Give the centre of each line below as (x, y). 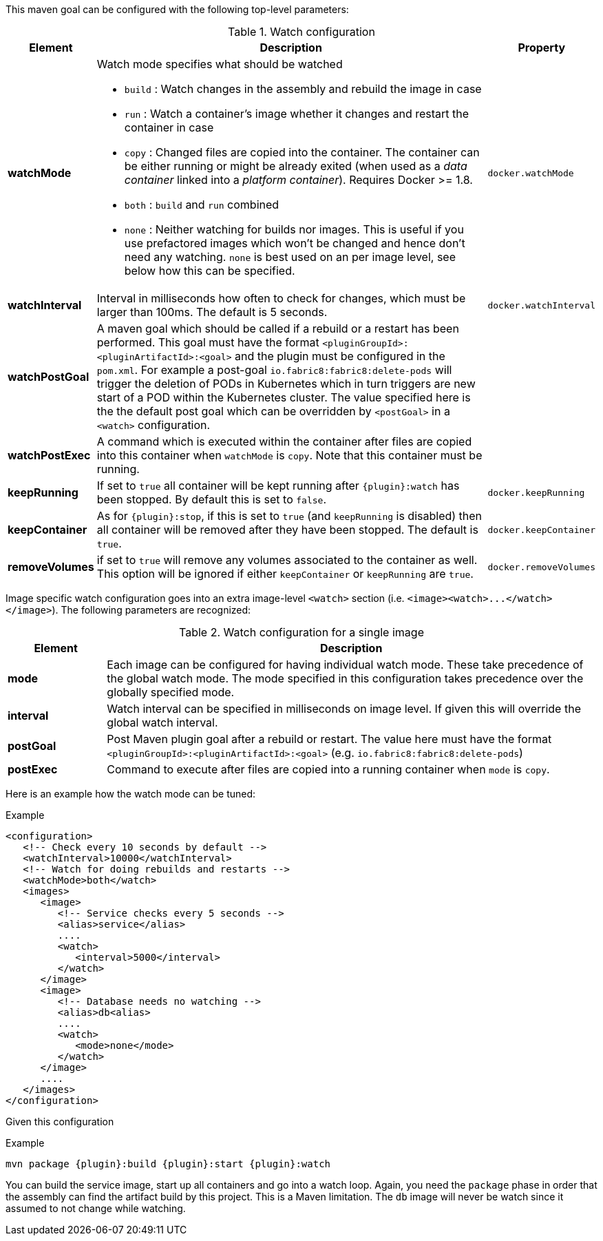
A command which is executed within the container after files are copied (284, 441)
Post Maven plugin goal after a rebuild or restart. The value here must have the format (329, 739)
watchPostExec (49, 455)
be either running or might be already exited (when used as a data (296, 166)
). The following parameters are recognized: (151, 610)
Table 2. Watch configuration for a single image (301, 632)
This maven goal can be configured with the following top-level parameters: (177, 9)
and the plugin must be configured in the (340, 356)
